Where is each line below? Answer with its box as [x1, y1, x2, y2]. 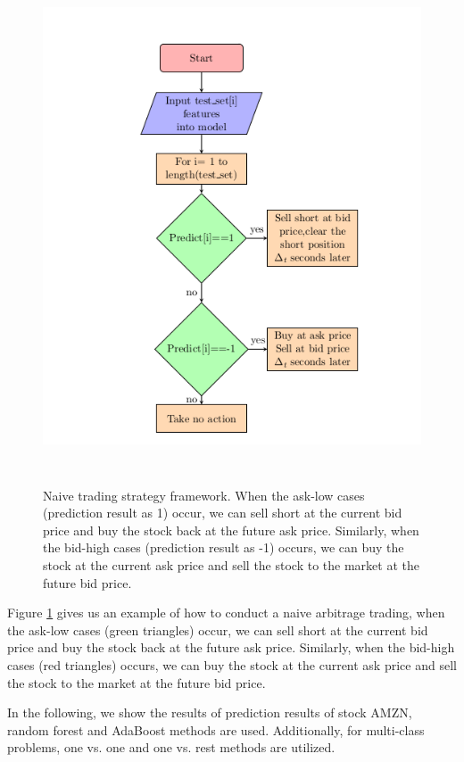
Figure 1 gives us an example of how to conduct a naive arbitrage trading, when [7, 603, 445, 622]
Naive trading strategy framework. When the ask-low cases [43, 485, 365, 504]
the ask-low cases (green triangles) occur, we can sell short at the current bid [7, 620, 428, 639]
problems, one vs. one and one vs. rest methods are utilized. [7, 738, 336, 757]
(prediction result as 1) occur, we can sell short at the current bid [43, 503, 402, 522]
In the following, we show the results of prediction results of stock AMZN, [7, 703, 412, 722]
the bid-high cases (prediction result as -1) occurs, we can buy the [43, 538, 404, 557]
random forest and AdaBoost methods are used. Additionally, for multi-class [7, 720, 425, 739]
